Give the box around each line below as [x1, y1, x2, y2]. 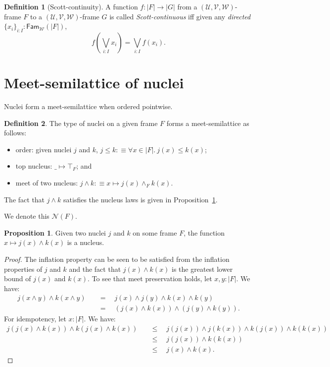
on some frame [133, 227, 177, 238]
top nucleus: [15, 161, 52, 171]
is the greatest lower [172, 263, 233, 274]
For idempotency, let [4, 313, 66, 324]
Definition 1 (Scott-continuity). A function [4, 1, 138, 11]
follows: [4, 127, 27, 138]
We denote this [4, 211, 49, 221]
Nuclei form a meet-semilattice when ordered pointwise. [4, 101, 173, 112]
